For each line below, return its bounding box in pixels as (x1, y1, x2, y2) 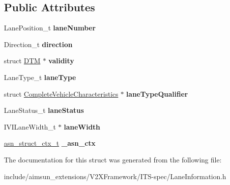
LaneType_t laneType (4, 72, 76, 82)
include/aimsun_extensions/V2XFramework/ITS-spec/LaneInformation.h (4, 171, 226, 181)
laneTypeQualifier (126, 88, 188, 99)
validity (48, 55, 74, 66)
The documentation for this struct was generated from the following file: (4, 154, 222, 164)
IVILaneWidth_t (4, 121, 56, 132)
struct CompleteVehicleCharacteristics (4, 88, 118, 99)
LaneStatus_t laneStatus (4, 105, 84, 115)
